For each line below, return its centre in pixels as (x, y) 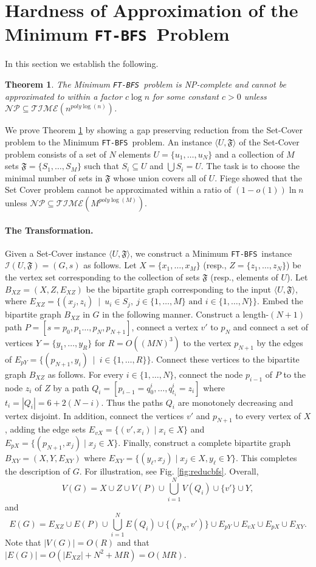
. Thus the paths (132, 402)
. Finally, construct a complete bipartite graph (204, 442)
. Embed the (280, 301)
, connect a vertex (165, 326)
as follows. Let (110, 265)
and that (133, 542)
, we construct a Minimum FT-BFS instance (211, 253)
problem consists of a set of (56, 154)
